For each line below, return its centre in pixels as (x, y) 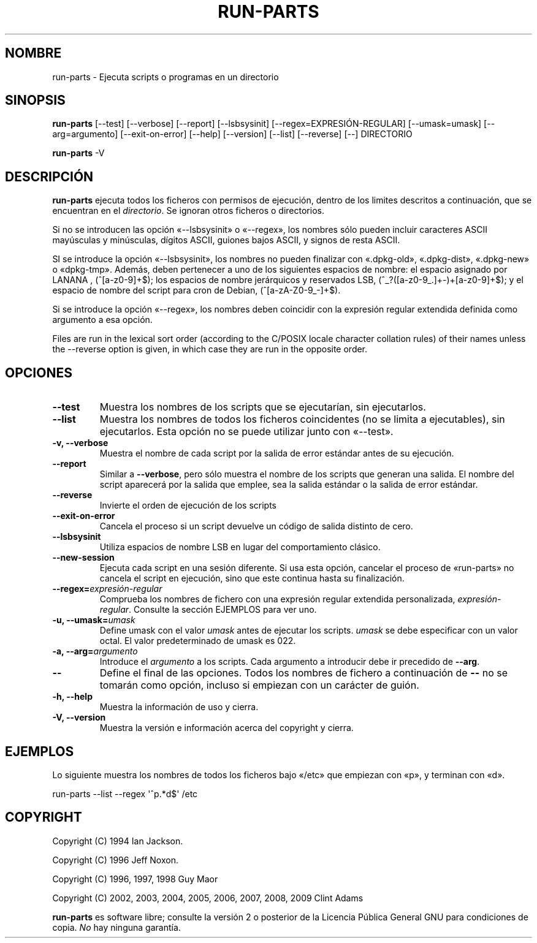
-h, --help (72, 697)
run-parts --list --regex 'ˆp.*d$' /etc (125, 793)
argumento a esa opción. (102, 320)
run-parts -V (78, 153)
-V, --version (79, 718)
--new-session (83, 558)
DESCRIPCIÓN (49, 176)
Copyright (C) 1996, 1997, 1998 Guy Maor (135, 879)
